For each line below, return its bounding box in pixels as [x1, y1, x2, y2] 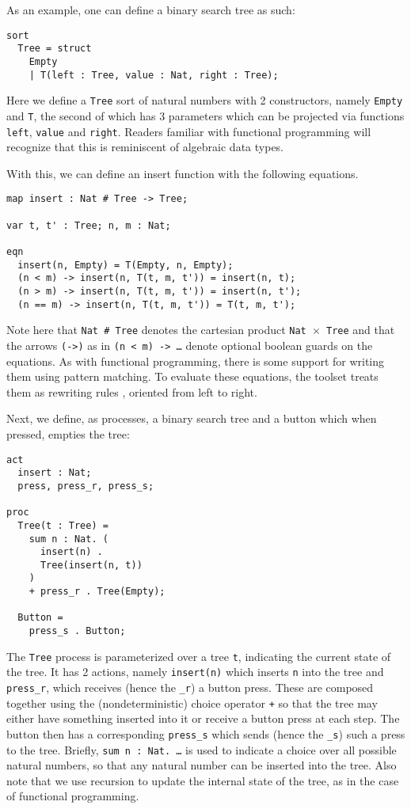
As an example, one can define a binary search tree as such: [6, 2, 295, 17]
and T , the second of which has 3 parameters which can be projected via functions [6, 107, 405, 123]
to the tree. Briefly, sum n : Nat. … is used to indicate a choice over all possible [6, 741, 397, 758]
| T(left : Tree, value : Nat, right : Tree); [29, 69, 279, 81]
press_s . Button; [29, 625, 126, 637]
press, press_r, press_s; [17, 480, 154, 492]
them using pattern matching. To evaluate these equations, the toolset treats [6, 368, 379, 385]
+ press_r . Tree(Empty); [29, 586, 166, 598]
